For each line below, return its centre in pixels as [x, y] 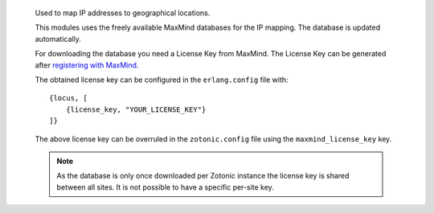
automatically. [58, 39]
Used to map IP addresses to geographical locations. [123, 13]
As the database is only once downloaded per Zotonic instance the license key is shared [203, 176]
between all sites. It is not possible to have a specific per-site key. [166, 187]
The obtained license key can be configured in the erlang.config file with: [162, 80]
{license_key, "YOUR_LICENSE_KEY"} [136, 109]
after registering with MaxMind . [87, 65]
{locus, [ [68, 98]
